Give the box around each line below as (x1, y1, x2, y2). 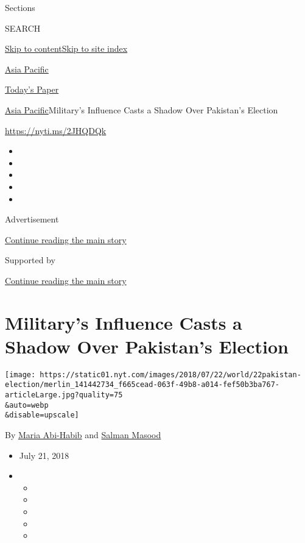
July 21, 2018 (19, 449, 69, 461)
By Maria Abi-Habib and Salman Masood (5, 428, 161, 441)
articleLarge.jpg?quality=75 (5, 391, 123, 400)
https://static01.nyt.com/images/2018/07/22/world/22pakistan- (40, 370, 301, 379)
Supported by (5, 254, 55, 266)
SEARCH (5, 21, 41, 34)
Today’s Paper (5, 83, 59, 96)
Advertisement (5, 213, 59, 225)
